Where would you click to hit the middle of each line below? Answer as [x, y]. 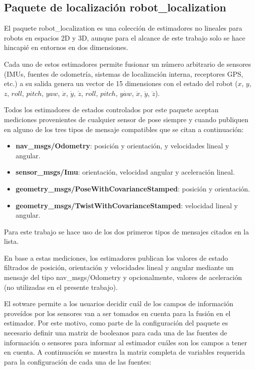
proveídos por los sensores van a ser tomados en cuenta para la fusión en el [117, 313]
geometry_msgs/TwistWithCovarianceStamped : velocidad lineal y [127, 205]
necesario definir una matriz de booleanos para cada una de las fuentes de [116, 333]
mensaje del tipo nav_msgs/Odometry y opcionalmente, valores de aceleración [123, 277]
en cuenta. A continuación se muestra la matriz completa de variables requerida [125, 352]
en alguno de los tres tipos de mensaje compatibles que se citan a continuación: [124, 129]
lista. [11, 241]
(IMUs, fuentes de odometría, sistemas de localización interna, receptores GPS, [124, 73]
